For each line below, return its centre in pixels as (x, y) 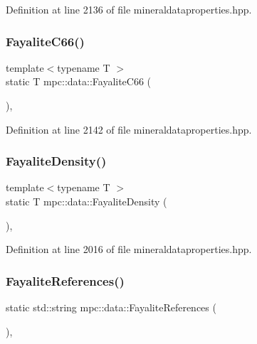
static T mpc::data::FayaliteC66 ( (79, 81)
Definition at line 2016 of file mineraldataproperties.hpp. (129, 249)
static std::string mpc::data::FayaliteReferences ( (111, 307)
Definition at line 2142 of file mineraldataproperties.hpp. (129, 129)
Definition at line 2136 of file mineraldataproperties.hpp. (129, 9)
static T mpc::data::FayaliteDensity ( (86, 201)
